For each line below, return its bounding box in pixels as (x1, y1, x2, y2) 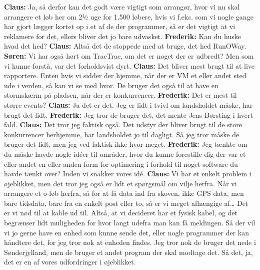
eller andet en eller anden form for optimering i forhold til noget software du (4, 158, 238, 169)
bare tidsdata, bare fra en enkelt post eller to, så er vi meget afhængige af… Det (4, 197, 248, 208)
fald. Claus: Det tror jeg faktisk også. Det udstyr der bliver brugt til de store (4, 119, 242, 130)
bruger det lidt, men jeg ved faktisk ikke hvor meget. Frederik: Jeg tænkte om (4, 139, 247, 149)
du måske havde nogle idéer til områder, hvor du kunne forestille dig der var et (4, 148, 246, 159)
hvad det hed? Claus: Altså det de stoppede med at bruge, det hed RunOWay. (4, 41, 246, 51)
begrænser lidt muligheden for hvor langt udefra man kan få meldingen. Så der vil (4, 217, 255, 228)
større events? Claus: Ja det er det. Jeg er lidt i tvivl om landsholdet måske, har (4, 99, 253, 110)
